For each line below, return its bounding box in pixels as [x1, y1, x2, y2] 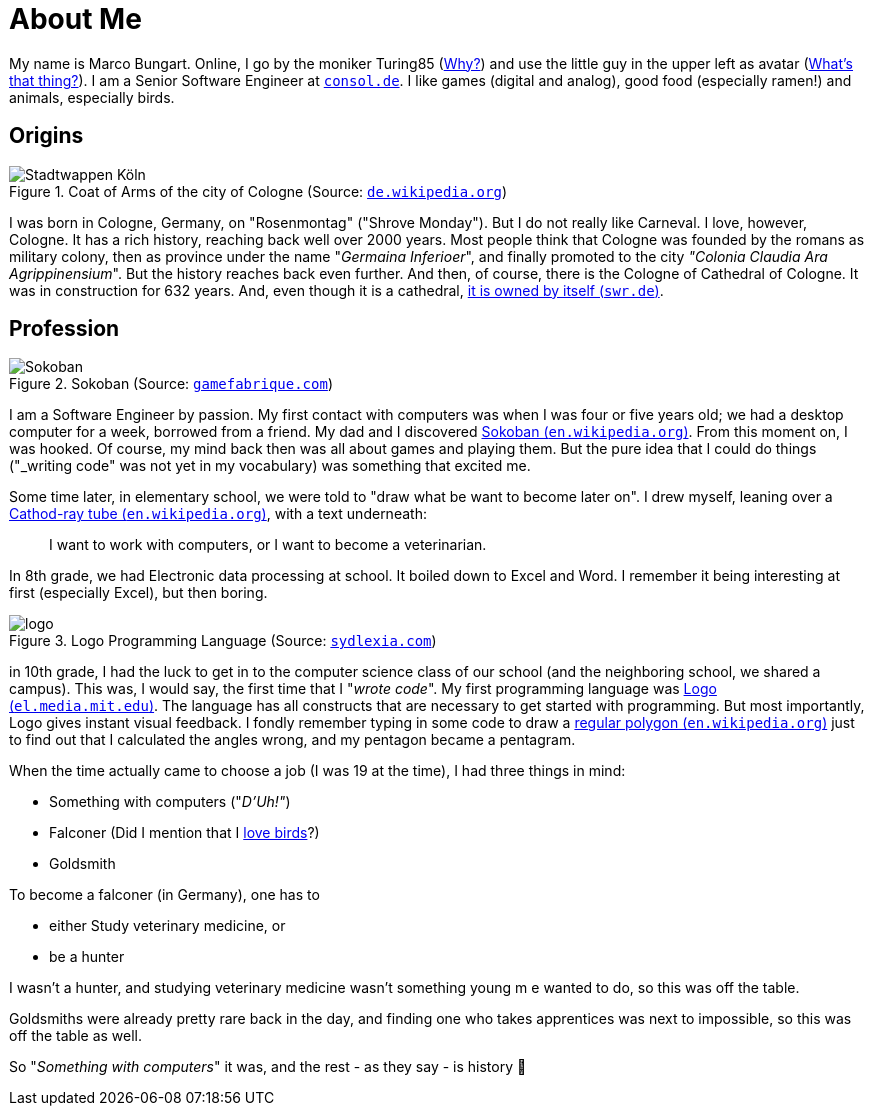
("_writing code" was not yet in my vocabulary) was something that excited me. [9, 457, 531, 475]
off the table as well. [9, 1027, 143, 1045]
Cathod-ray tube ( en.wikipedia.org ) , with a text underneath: [9, 505, 427, 523]
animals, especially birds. [9, 88, 175, 106]
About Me [9, 2, 142, 36]
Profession [9, 316, 120, 342]
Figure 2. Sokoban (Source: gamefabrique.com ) [9, 375, 333, 393]
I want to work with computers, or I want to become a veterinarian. [49, 536, 487, 554]
